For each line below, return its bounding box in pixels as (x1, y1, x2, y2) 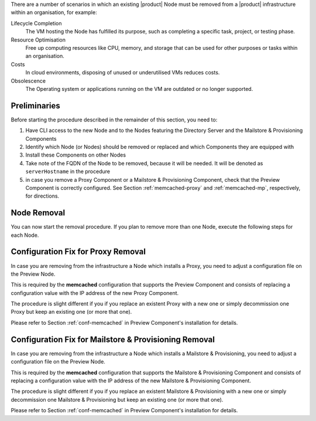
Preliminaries (11, 100, 61, 111)
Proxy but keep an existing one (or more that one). (11, 308, 132, 315)
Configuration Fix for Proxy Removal (11, 247, 146, 257)
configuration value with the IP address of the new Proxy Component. (11, 289, 179, 296)
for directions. (25, 192, 60, 199)
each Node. (11, 232, 39, 239)
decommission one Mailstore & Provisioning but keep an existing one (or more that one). (11, 396, 224, 403)
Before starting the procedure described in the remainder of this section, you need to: (11, 116, 218, 123)
